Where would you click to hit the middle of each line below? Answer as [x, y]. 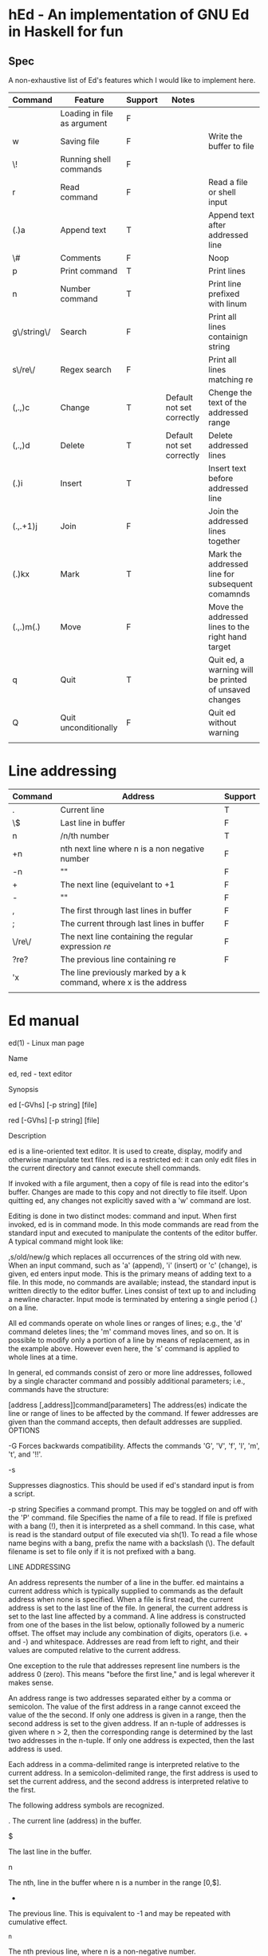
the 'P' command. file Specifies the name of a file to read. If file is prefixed [130, 1517]
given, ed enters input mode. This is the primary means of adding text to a [130, 1273]
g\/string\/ [32, 331]
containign [229, 337]
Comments [81, 258]
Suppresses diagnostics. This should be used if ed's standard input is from [131, 1485]
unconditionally [89, 728]
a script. [22, 1493]
